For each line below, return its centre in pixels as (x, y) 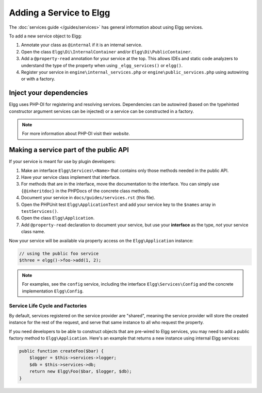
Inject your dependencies (49, 93)
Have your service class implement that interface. (71, 177)
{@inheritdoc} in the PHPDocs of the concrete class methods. (86, 191)
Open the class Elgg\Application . (58, 218)
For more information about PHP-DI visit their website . (76, 134)
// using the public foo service (59, 253)
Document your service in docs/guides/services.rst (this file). (88, 198)
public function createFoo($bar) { (61, 351)
